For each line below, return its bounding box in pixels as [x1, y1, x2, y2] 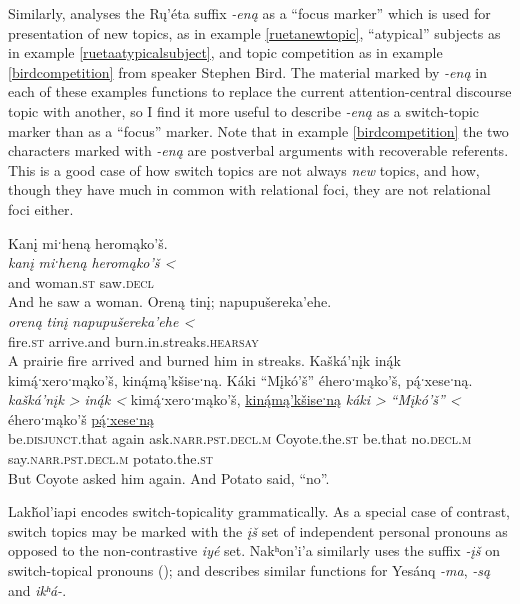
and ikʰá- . [8, 579, 67, 600]
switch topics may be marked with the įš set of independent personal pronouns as [8, 520, 508, 541]
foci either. [8, 198, 74, 219]
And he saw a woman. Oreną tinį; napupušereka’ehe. [8, 291, 332, 312]
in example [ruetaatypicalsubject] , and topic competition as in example [8, 42, 443, 63]
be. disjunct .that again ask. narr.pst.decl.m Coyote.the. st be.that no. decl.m [8, 428, 472, 449]
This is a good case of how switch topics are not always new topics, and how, [8, 159, 480, 180]
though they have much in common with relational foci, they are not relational [8, 179, 491, 200]
